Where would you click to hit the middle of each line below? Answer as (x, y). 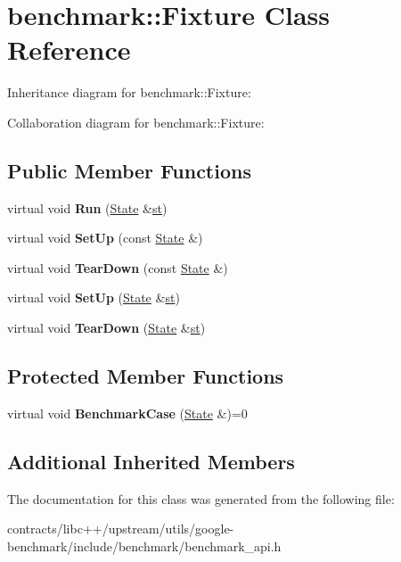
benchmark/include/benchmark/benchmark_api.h (144, 545)
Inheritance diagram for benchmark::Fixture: (129, 92)
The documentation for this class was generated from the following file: (201, 498)
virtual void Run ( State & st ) (87, 207)
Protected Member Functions (146, 376)
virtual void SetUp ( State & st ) (94, 298)
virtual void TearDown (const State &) (118, 267)
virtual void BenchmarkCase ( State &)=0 (127, 413)
